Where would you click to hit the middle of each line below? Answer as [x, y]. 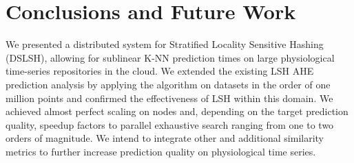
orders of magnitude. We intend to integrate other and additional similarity [165, 138]
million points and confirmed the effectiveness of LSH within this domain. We [169, 98]
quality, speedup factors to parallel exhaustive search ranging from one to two [170, 124]
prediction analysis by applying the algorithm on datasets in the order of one [168, 84]
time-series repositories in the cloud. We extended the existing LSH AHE [160, 71]
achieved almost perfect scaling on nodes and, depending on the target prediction [177, 111]
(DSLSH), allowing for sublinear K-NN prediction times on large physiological [170, 57]
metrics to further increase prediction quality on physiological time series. [161, 151]
